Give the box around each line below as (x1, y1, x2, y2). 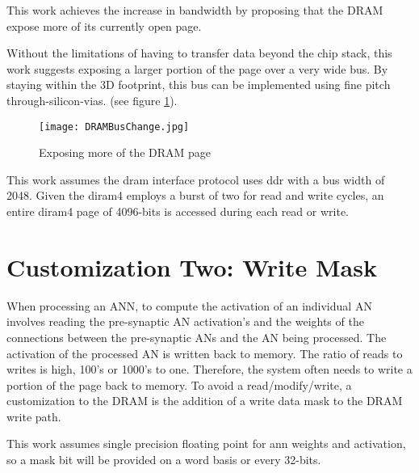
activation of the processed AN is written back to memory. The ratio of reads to (6, 344, 403, 361)
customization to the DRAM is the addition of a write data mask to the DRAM (6, 392, 403, 409)
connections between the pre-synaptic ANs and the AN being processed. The (6, 328, 387, 345)
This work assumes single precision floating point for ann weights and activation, (6, 435, 406, 452)
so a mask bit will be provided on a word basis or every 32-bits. (6, 451, 321, 468)
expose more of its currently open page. (6, 17, 202, 34)
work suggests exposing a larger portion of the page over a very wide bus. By (6, 60, 388, 77)
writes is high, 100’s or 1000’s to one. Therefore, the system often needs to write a (6, 361, 413, 378)
